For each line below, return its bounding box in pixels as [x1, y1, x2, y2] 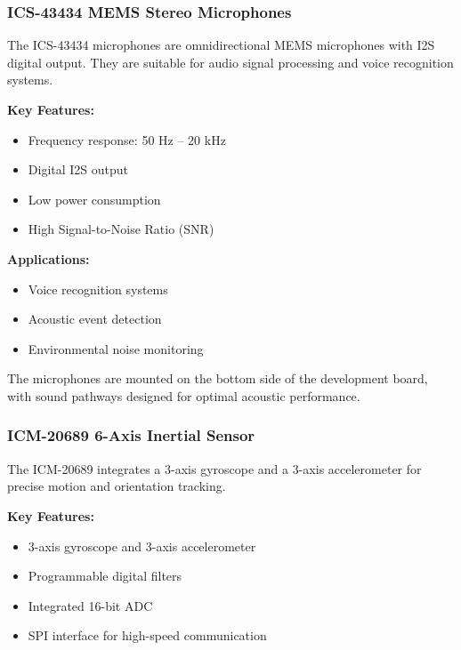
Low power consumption [28, 189, 161, 208]
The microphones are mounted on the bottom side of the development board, [7, 369, 428, 388]
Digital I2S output [28, 160, 129, 179]
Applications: [7, 249, 90, 268]
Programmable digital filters [28, 566, 182, 585]
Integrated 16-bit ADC [28, 596, 153, 614]
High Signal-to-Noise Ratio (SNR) [28, 220, 214, 238]
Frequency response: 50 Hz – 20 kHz [28, 130, 226, 148]
